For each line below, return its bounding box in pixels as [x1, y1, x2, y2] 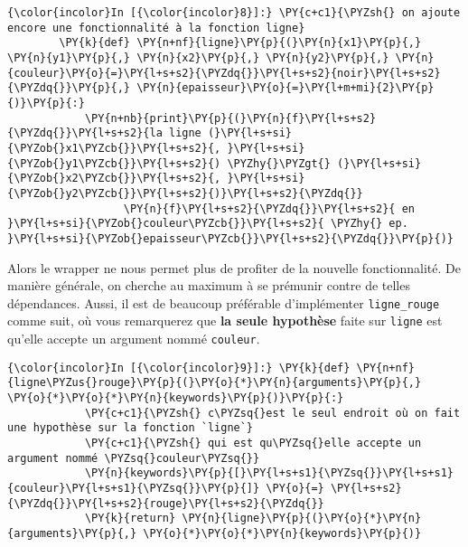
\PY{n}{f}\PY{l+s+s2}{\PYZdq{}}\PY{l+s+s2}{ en [123, 202, 416, 215]
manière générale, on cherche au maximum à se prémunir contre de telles [7, 276, 410, 295]
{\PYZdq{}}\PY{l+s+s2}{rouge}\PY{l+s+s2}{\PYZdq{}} [7, 496, 324, 510]
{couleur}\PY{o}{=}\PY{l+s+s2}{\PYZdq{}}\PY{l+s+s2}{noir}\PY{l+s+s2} [7, 66, 441, 80]
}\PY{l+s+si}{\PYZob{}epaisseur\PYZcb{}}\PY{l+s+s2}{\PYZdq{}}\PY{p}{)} [7, 231, 454, 245]
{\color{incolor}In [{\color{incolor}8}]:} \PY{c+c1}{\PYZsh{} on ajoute [7, 6, 461, 19]
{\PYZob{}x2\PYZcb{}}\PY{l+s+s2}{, [7, 172, 221, 185]
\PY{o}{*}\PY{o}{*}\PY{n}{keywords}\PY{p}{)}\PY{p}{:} [7, 391, 344, 404]
